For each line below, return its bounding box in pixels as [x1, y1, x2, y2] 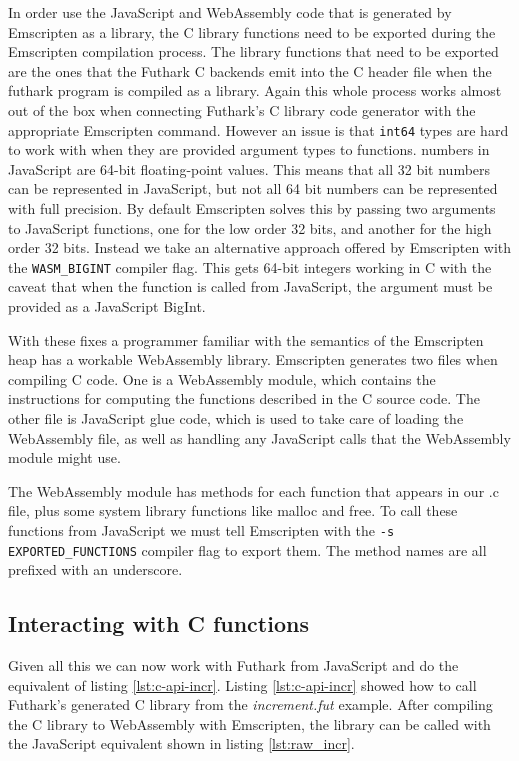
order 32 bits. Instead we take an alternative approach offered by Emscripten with [8, 237, 512, 258]
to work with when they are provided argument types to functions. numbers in [8, 139, 490, 160]
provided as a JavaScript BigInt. [8, 296, 206, 317]
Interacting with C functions [8, 608, 309, 639]
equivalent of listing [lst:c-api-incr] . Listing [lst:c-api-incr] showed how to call [8, 674, 477, 695]
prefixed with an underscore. [8, 559, 183, 580]
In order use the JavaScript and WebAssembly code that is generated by [8, 2, 452, 22]
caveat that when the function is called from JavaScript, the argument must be [8, 276, 493, 297]
